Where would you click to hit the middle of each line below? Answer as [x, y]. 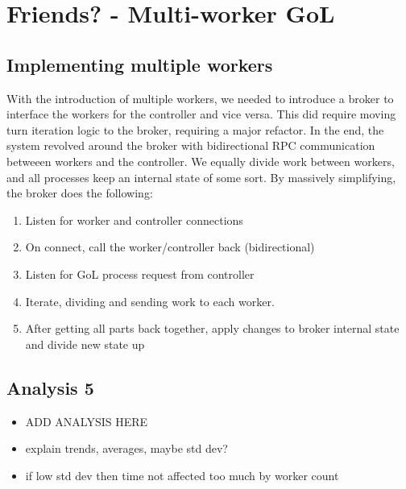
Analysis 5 [50, 387]
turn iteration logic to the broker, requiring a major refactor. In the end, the [195, 129]
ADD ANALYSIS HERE [87, 421]
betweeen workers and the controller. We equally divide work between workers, [201, 161]
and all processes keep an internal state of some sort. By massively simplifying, [201, 177]
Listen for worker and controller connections [134, 220]
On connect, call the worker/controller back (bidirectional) [170, 247]
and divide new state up [85, 344]
